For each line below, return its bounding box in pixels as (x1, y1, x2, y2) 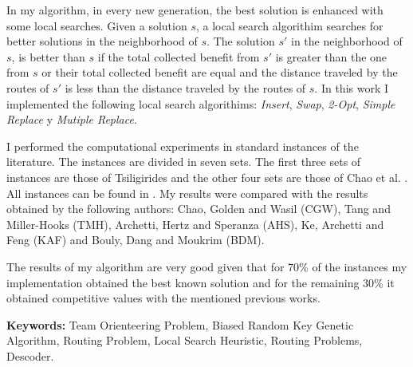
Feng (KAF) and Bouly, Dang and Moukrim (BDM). (6, 231, 265, 248)
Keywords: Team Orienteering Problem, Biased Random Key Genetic (6, 316, 354, 333)
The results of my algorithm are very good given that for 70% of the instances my (6, 258, 407, 274)
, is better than (11, 48, 85, 65)
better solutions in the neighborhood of (6, 33, 198, 49)
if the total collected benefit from (97, 48, 260, 65)
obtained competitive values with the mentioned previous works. (6, 290, 321, 306)
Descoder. (6, 347, 54, 364)
